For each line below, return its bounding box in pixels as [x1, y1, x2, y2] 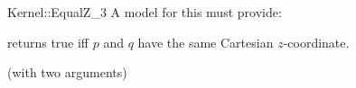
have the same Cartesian [137, 32, 274, 51]
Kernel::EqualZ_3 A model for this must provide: [7, 3, 282, 21]
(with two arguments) [7, 63, 127, 82]
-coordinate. [283, 32, 350, 51]
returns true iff [7, 32, 89, 51]
